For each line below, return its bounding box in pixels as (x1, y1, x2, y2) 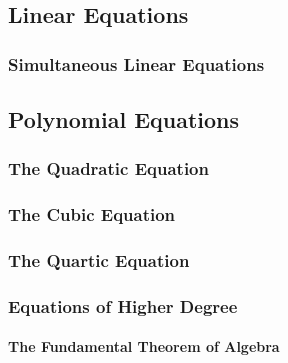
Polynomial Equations (8, 104, 240, 135)
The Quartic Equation (8, 248, 190, 273)
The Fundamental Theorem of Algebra (8, 336, 280, 357)
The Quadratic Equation (8, 156, 209, 181)
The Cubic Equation (8, 202, 176, 227)
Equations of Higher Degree (8, 293, 238, 318)
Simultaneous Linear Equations (8, 51, 265, 76)
